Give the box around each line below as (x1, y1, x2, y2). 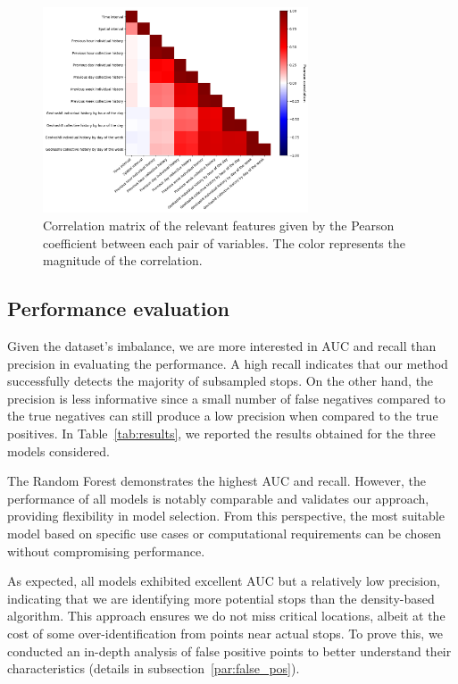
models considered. (7, 441, 110, 460)
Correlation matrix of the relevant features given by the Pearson (43, 216, 395, 235)
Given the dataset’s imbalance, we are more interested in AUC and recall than (7, 337, 437, 355)
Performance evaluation (7, 295, 230, 322)
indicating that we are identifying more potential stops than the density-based (7, 588, 435, 607)
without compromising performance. (7, 541, 205, 560)
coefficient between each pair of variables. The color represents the (43, 233, 405, 252)
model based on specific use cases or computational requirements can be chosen (7, 523, 441, 542)
